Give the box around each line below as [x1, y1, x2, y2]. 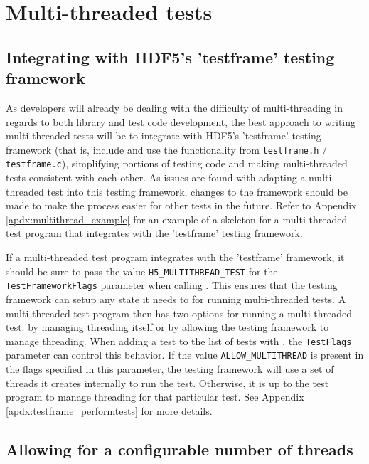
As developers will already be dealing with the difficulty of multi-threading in [6, 100, 343, 115]
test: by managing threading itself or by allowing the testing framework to [6, 320, 329, 334]
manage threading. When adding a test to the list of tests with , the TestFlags [6, 333, 352, 348]
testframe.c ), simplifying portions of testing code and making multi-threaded [6, 156, 348, 171]
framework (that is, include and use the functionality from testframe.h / [6, 142, 327, 157]
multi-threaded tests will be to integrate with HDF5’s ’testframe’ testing [6, 128, 321, 143]
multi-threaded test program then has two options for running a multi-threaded [6, 305, 353, 320]
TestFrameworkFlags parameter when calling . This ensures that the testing [6, 278, 338, 292]
